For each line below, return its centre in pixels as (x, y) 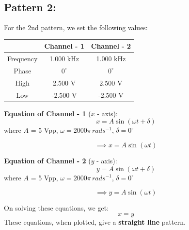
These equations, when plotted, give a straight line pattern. (95, 221)
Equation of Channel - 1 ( (47, 113)
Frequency (23, 59)
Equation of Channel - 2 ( (47, 160)
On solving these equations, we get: (56, 208)
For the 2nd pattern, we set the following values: (76, 27)
